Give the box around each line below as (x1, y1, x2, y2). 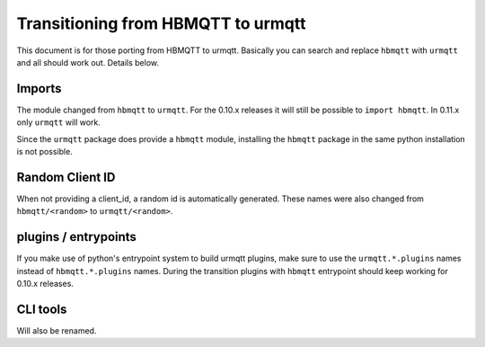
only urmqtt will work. (16, 117, 101, 128)
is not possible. (16, 147, 74, 157)
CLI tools (16, 301, 67, 316)
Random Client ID (16, 169, 116, 184)
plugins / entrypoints (16, 229, 137, 245)
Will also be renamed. (16, 325, 97, 336)
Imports (16, 81, 62, 96)
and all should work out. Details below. (16, 57, 160, 67)
